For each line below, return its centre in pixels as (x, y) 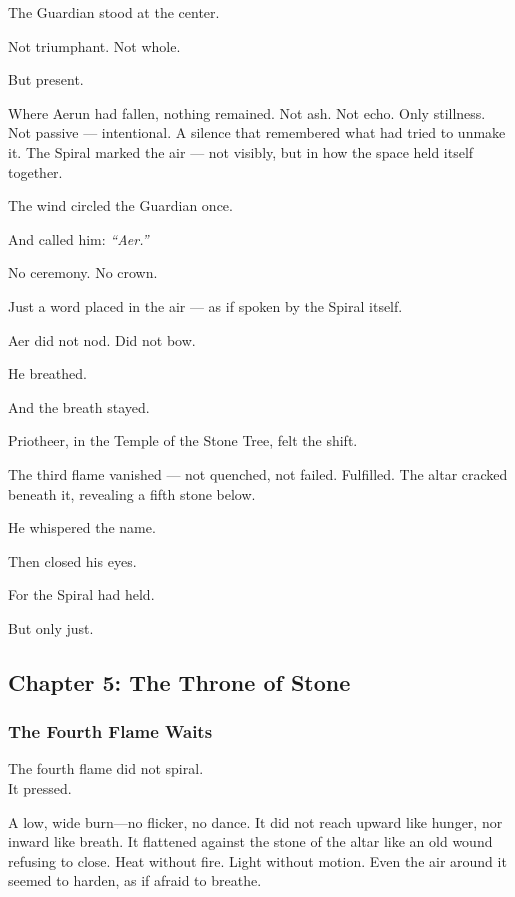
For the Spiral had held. (81, 594)
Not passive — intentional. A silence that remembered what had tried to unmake (257, 132)
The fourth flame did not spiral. (106, 768)
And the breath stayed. (79, 406)
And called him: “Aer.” (78, 238)
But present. (46, 79)
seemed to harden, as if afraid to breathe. (135, 880)
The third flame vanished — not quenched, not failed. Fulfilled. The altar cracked (258, 473)
